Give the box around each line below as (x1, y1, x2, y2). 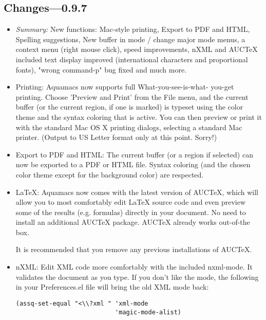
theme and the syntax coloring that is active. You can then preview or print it (15, 111, 262, 122)
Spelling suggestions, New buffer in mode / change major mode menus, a (15, 33, 245, 44)
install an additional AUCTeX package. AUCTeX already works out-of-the (15, 217, 250, 227)
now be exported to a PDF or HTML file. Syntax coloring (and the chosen (15, 159, 251, 170)
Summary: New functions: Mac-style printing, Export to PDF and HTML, (15, 24, 250, 34)
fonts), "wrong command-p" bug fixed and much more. (15, 64, 187, 75)
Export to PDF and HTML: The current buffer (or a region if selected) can (15, 149, 253, 159)
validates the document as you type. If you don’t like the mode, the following (15, 271, 259, 282)
